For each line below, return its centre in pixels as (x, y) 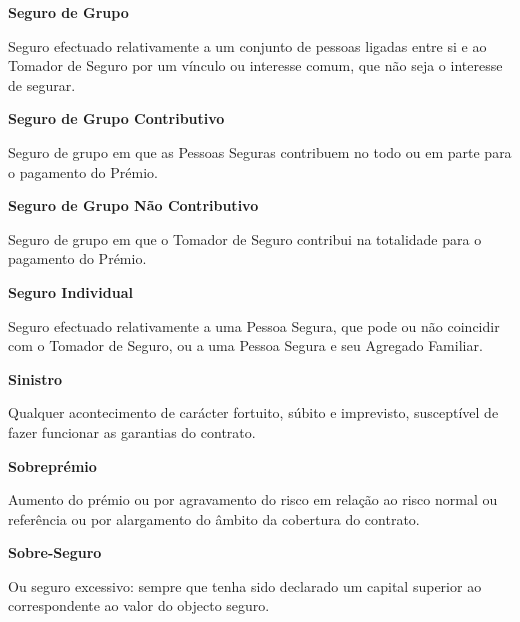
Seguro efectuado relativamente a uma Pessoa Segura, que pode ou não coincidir (254, 325)
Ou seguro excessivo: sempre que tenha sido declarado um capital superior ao (245, 585)
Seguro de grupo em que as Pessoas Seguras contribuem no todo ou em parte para (260, 151)
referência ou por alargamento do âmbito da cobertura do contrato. (214, 518)
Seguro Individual (70, 291)
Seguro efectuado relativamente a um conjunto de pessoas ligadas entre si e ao (247, 45)
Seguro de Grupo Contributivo (116, 118)
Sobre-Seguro (55, 552)
